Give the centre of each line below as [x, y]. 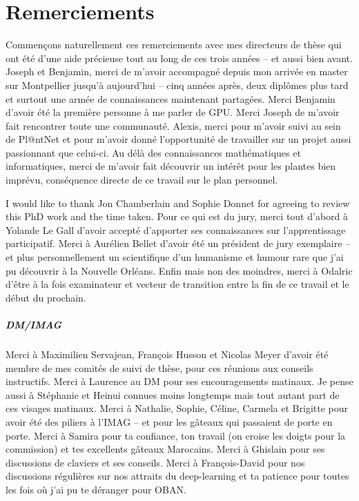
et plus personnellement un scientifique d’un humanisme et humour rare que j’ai [175, 257]
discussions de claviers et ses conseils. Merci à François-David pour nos [155, 462]
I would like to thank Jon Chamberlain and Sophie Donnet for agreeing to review [178, 203]
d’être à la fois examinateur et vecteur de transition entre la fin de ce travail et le [177, 284]
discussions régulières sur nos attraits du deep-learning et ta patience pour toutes [177, 476]
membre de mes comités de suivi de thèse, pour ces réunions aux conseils [159, 367]
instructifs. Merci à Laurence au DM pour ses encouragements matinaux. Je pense [179, 381]
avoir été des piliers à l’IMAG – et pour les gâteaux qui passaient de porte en [169, 421]
